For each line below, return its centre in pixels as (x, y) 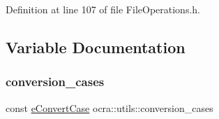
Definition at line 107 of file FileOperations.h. (103, 9)
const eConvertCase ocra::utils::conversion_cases (109, 107)
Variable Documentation (96, 47)
